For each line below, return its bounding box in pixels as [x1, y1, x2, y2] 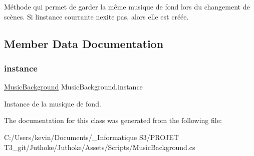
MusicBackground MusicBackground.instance [4, 81, 143, 92]
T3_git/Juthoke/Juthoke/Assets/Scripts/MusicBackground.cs [4, 141, 195, 152]
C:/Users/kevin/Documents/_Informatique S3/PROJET [4, 131, 179, 142]
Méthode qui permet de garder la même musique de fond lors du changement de [4, 1, 250, 11]
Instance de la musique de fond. [4, 98, 101, 108]
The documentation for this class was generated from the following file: [4, 115, 222, 125]
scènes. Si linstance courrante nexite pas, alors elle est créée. [4, 11, 189, 21]
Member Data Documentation [4, 35, 164, 51]
